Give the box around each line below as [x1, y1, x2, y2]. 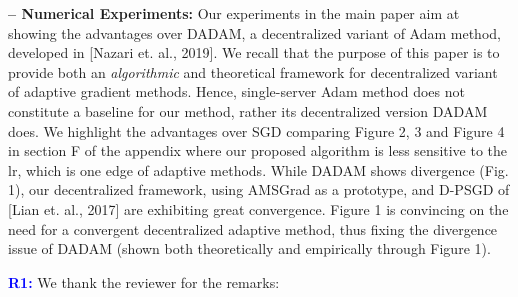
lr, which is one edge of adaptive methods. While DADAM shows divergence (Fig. [8, 159, 509, 180]
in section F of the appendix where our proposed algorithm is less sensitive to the [8, 140, 508, 161]
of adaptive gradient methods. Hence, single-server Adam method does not [8, 81, 465, 102]
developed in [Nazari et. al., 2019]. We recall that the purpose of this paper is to [8, 42, 500, 63]
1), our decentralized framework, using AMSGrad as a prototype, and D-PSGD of [8, 179, 510, 200]
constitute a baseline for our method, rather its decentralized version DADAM [8, 100, 488, 121]
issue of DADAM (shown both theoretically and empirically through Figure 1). [8, 238, 491, 259]
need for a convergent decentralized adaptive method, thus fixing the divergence [8, 218, 498, 239]
